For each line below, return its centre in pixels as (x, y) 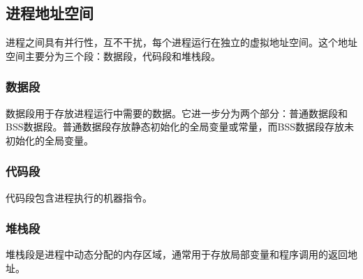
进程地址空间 (50, 13)
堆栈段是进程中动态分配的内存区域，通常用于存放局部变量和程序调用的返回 (177, 254)
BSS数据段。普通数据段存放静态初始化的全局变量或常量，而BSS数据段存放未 (180, 127)
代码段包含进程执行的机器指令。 (79, 197)
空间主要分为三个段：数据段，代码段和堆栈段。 (113, 55)
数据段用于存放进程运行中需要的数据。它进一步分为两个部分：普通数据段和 (177, 113)
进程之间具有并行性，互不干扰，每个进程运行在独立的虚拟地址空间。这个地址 (181, 42)
